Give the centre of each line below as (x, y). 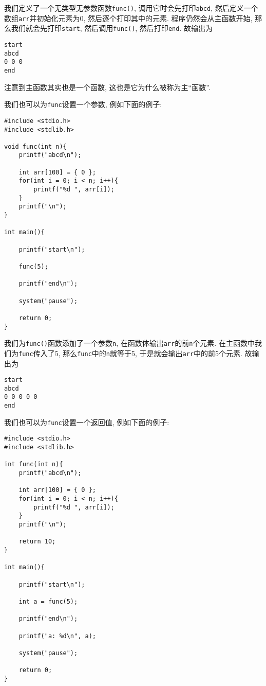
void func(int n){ (35, 146)
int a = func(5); (48, 601)
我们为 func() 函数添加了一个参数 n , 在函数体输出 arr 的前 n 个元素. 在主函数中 (129, 343)
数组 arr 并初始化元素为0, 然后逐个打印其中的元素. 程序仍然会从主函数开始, (128, 18)
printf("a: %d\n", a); (57, 636)
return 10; (37, 542)
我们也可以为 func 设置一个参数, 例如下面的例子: (83, 104)
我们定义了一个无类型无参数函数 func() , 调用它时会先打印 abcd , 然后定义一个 (131, 8)
